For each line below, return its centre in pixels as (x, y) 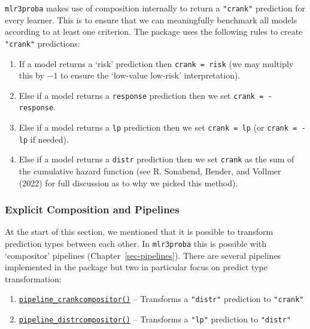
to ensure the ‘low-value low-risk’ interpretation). (151, 75)
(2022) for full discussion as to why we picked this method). (128, 182)
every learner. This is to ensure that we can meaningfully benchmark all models (151, 19)
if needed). (49, 139)
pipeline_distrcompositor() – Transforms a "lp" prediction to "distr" (155, 319)
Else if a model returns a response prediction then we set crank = (141, 95)
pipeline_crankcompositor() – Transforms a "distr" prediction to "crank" (161, 299)
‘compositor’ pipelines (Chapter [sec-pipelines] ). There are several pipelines (143, 255)
